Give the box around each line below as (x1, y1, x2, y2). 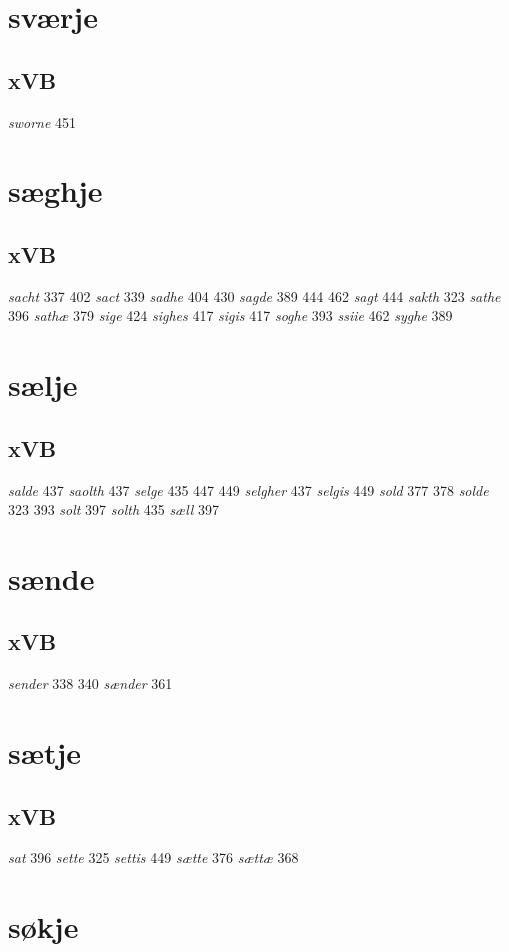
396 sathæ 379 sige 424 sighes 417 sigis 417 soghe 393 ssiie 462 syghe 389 (8, 305, 453, 326)
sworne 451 (8, 111, 77, 132)
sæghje (8, 170, 103, 211)
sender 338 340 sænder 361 (8, 673, 173, 694)
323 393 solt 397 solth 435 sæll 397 (8, 499, 220, 520)
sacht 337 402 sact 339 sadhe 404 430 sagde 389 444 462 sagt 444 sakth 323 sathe (8, 285, 501, 306)
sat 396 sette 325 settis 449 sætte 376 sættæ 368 (8, 847, 299, 868)
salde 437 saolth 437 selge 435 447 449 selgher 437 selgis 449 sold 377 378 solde (8, 479, 489, 500)
